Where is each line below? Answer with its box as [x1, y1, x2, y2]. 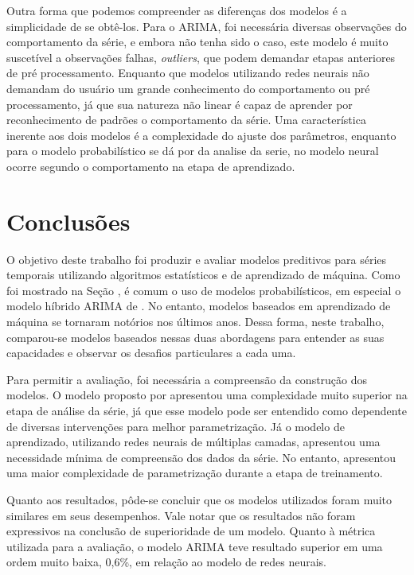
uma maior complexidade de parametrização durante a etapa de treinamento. [6, 464, 383, 481]
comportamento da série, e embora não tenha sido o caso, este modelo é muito [6, 33, 389, 50]
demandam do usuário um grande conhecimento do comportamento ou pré [6, 80, 370, 96]
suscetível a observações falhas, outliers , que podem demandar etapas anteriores [6, 49, 396, 65]
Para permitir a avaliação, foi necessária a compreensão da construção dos [6, 371, 368, 387]
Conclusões [6, 204, 131, 237]
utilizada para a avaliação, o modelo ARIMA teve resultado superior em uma [6, 538, 383, 554]
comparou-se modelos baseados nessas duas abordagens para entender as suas [6, 328, 385, 345]
